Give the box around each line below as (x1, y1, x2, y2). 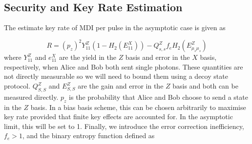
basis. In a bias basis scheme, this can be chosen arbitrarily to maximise (30, 102, 246, 112)
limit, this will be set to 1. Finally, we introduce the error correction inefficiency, (4, 121, 244, 131)
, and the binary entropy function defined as (22, 130, 155, 141)
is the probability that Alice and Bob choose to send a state (69, 91, 248, 102)
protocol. (4, 81, 31, 91)
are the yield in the (59, 52, 116, 62)
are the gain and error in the (78, 81, 164, 91)
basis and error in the (125, 52, 190, 62)
